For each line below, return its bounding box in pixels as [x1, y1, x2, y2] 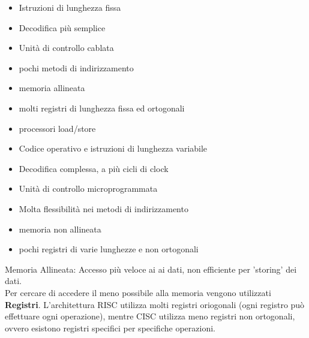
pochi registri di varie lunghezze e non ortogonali [19, 243, 199, 255]
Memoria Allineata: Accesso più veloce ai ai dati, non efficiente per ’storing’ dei [5, 262, 297, 275]
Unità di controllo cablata [19, 41, 114, 54]
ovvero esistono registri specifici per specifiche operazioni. [5, 321, 215, 334]
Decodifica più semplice [19, 21, 106, 34]
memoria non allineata [19, 222, 101, 235]
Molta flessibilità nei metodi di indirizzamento [19, 202, 188, 215]
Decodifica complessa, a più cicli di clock [19, 162, 169, 174]
